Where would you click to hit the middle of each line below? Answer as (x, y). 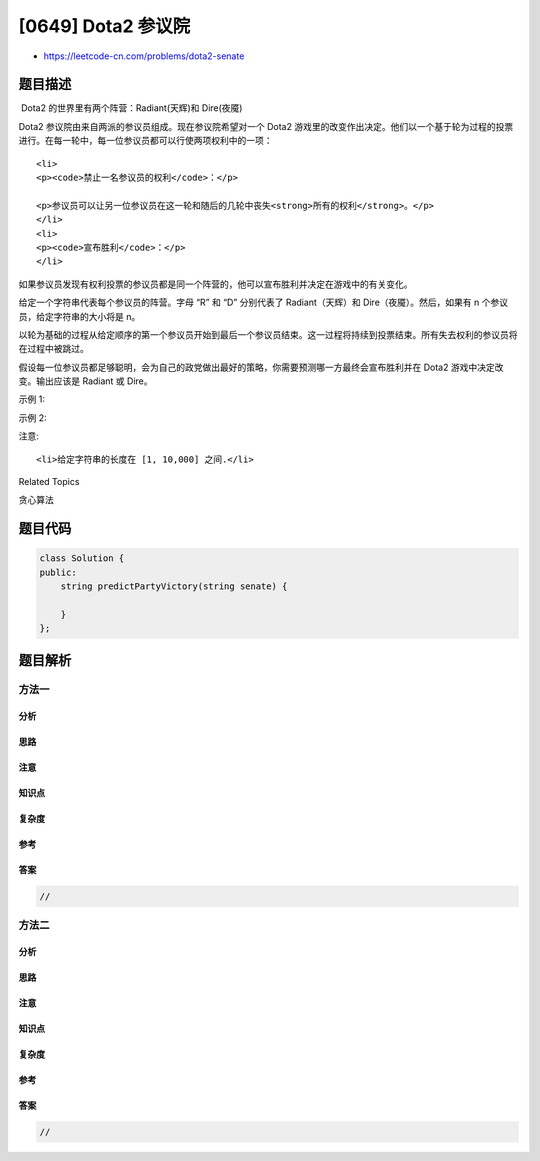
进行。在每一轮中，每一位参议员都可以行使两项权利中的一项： (145, 141)
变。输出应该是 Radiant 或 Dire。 (85, 381)
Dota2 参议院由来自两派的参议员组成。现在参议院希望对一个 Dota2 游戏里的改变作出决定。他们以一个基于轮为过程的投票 (266, 126)
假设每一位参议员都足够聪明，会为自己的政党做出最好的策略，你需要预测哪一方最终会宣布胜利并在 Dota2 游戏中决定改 (261, 367)
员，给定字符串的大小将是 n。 (79, 316)
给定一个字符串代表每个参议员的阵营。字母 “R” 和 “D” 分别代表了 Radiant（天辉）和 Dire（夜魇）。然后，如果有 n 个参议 (263, 302)
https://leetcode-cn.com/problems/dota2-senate (144, 56)
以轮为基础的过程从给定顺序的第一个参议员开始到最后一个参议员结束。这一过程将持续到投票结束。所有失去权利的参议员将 (268, 334)
